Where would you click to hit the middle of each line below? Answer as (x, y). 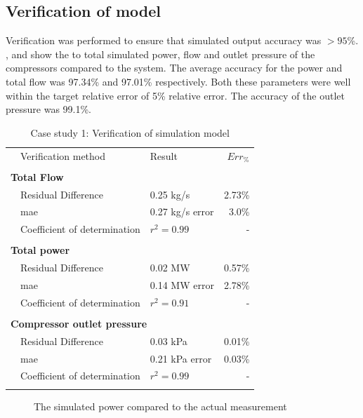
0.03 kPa (169, 341)
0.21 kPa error (181, 358)
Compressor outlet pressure (79, 323)
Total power (40, 250)
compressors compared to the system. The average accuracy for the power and (174, 68)
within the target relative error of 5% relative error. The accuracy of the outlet (175, 95)
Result (164, 155)
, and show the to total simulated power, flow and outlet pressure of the (160, 54)
